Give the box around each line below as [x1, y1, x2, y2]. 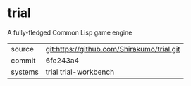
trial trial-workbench [45, 67, 115, 77]
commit [11, 55, 36, 65]
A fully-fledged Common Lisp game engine [7, 28, 133, 37]
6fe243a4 [45, 55, 80, 65]
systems [11, 67, 39, 77]
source [11, 44, 34, 54]
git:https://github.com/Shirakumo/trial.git [45, 44, 181, 54]
